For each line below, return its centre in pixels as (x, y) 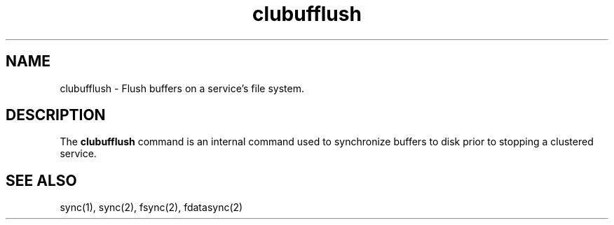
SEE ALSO (41, 180)
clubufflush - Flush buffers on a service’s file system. (182, 88)
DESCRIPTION (56, 115)
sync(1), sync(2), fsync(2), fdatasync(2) (151, 208)
